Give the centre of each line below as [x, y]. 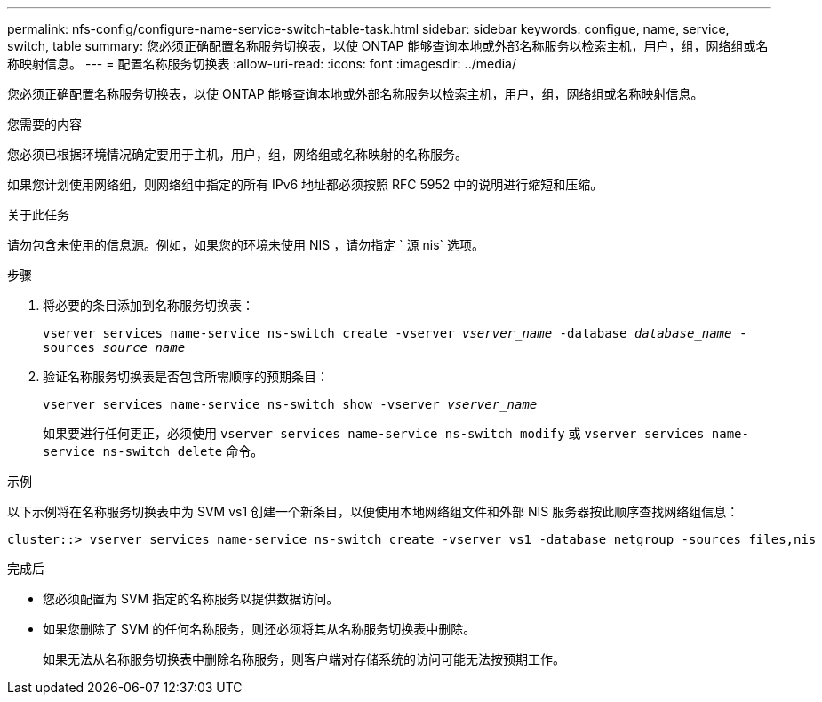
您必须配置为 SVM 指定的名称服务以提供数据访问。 [191, 598]
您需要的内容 [44, 124]
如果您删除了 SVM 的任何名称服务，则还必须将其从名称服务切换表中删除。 [259, 629]
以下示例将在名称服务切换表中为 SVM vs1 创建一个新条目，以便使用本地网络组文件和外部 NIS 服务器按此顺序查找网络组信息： [373, 511]
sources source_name [114, 347]
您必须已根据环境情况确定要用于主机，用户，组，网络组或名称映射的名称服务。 [237, 154]
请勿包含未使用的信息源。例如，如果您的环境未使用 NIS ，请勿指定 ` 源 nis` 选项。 [246, 245]
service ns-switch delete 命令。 [153, 451]
